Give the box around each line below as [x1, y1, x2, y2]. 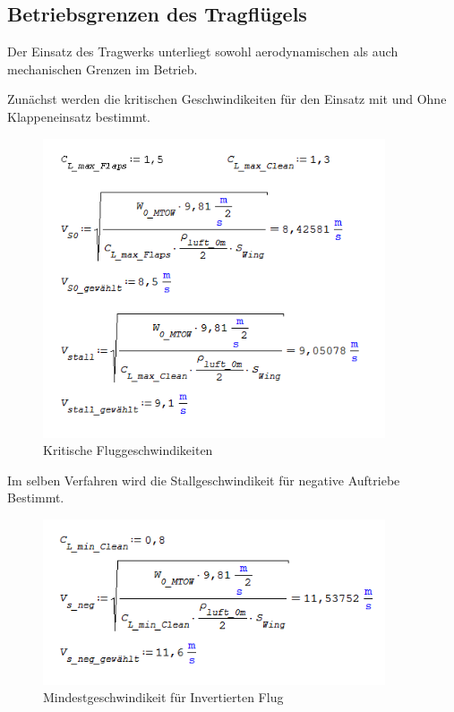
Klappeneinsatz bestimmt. [7, 107, 150, 125]
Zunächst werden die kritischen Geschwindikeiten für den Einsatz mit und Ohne [7, 90, 447, 108]
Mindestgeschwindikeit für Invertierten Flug [43, 688, 284, 707]
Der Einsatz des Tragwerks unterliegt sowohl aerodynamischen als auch [7, 42, 398, 61]
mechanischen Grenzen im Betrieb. [7, 59, 198, 78]
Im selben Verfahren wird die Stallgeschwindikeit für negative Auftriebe [7, 470, 400, 489]
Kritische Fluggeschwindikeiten [43, 441, 213, 459]
